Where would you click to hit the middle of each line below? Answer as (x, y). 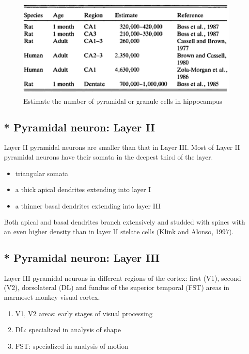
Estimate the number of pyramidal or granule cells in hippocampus (123, 101)
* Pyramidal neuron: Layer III (82, 257)
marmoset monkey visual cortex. (52, 297)
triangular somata (42, 173)
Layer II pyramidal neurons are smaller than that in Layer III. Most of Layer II (122, 147)
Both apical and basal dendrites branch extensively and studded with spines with (124, 222)
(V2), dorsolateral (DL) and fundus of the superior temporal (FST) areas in (117, 287)
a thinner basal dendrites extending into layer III (88, 205)
